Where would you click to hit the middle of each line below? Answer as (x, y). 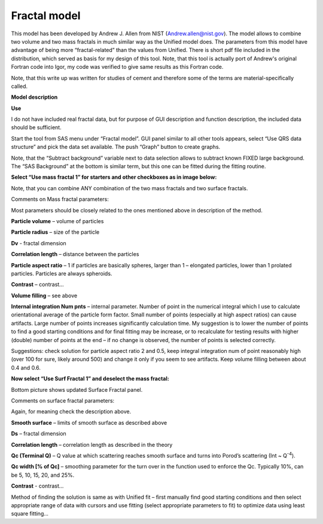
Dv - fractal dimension (39, 243)
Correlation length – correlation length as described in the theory (92, 444)
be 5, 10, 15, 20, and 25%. (43, 475)
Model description (34, 97)
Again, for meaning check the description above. (71, 412)
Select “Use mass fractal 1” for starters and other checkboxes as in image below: (114, 177)
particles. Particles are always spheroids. (62, 273)
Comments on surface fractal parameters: (63, 400)
